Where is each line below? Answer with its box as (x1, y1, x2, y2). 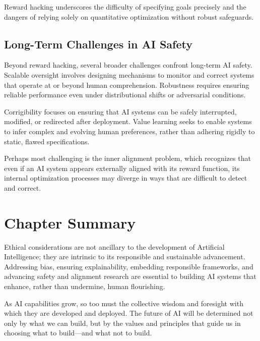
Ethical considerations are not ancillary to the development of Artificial (4, 241, 225, 252)
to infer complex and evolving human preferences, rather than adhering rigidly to (4, 126, 255, 136)
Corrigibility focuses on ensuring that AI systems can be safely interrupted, (4, 106, 237, 117)
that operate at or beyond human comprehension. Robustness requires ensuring (4, 79, 249, 90)
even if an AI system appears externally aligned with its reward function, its (4, 162, 240, 173)
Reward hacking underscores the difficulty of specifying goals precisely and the (4, 2, 246, 12)
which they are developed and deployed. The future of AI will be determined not (4, 308, 253, 318)
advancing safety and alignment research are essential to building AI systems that (4, 271, 256, 281)
